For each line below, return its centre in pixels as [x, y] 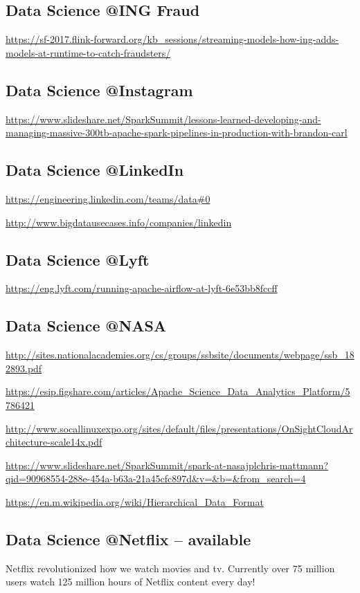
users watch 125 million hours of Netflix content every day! [130, 582]
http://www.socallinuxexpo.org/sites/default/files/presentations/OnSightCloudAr [179, 428]
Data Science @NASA [86, 326]
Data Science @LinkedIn [95, 170]
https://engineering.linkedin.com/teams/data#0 [108, 198]
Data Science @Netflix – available [128, 539]
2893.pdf [24, 368]
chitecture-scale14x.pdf [54, 442]
